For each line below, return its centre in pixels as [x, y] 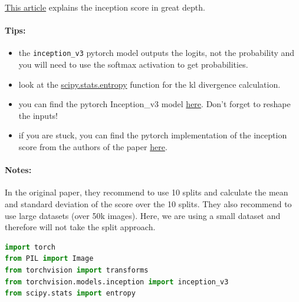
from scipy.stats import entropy [70, 293]
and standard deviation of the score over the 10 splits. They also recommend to [148, 204]
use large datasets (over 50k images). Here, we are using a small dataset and [143, 215]
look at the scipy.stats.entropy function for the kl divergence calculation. [149, 84]
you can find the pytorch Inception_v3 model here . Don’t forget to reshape [155, 104]
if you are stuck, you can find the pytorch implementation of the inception [153, 135]
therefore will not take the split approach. [80, 227]
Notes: [18, 170]
